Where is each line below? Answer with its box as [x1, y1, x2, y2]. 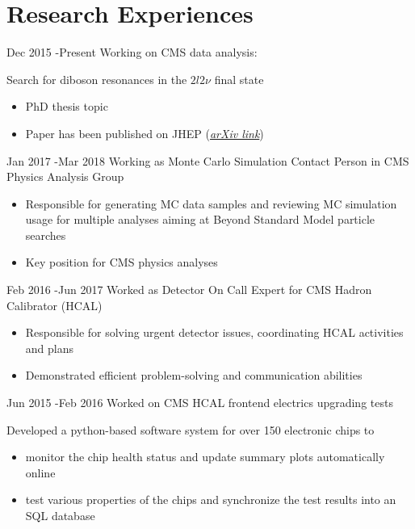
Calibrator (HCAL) [6, 296, 103, 313]
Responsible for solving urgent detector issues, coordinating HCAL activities [25, 324, 404, 341]
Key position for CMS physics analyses [25, 254, 218, 271]
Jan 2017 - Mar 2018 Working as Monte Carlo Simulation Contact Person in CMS [6, 152, 409, 169]
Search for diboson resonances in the [6, 70, 187, 87]
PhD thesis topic [25, 98, 108, 115]
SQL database [25, 507, 95, 523]
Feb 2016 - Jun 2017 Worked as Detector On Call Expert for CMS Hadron [6, 281, 372, 298]
